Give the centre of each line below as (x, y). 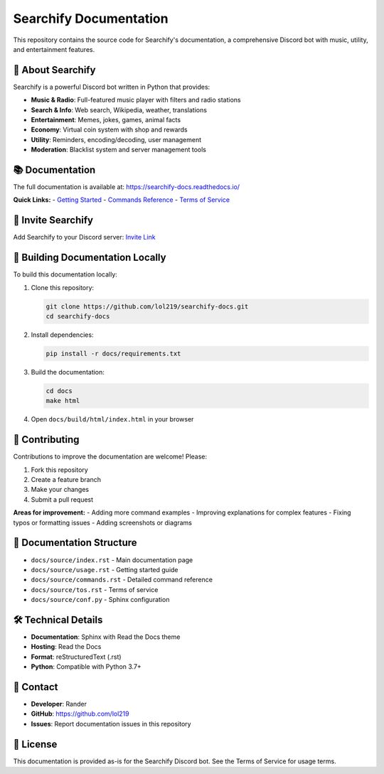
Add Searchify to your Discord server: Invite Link (84, 237)
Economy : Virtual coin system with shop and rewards (109, 130)
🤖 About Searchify (54, 70)
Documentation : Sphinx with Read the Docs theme (106, 637)
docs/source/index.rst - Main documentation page (112, 560)
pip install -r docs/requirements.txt (113, 354)
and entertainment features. (54, 49)
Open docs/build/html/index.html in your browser (112, 419)
